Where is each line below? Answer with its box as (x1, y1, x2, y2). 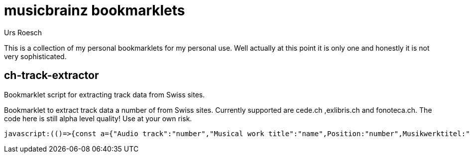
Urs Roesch (4, 28, 42, 37)
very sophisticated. (4, 52, 67, 61)
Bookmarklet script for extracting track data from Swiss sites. (4, 90, 205, 99)
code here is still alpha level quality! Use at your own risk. (4, 114, 192, 123)
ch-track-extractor (4, 69, 99, 82)
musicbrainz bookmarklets (4, 2, 185, 19)
